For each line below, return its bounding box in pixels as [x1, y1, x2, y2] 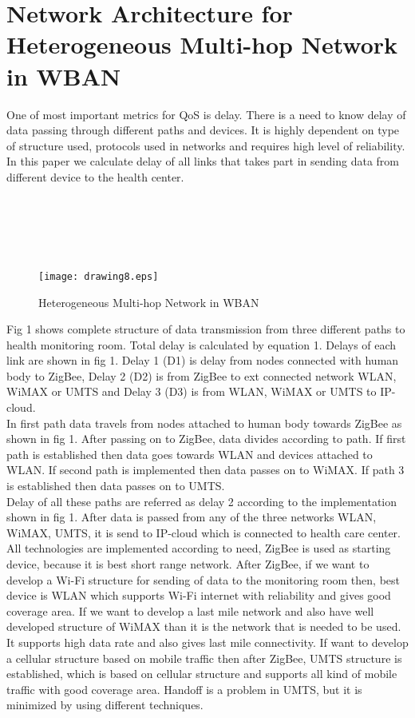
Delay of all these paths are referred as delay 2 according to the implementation [6, 493, 397, 509]
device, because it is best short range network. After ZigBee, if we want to [6, 556, 370, 572]
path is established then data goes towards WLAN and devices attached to [6, 445, 373, 462]
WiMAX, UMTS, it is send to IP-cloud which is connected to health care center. [6, 524, 401, 540]
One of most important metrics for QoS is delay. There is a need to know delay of [6, 106, 406, 122]
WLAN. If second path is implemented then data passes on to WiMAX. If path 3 [6, 461, 405, 478]
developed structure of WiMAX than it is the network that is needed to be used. [6, 618, 401, 635]
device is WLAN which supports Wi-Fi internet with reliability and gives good [6, 587, 391, 604]
